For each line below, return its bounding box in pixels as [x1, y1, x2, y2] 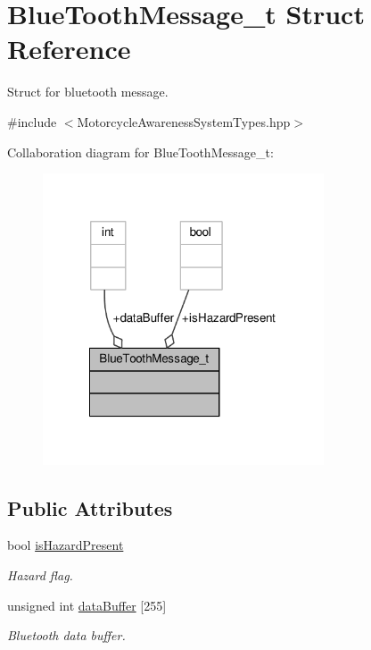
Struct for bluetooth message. [7, 82, 169, 101]
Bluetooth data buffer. [7, 626, 126, 645]
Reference [7, 30, 131, 67]
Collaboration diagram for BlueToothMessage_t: [7, 142, 274, 161]
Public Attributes [7, 494, 173, 521]
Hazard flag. [7, 566, 73, 584]
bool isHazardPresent [7, 536, 124, 554]
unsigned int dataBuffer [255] [7, 595, 167, 614]
